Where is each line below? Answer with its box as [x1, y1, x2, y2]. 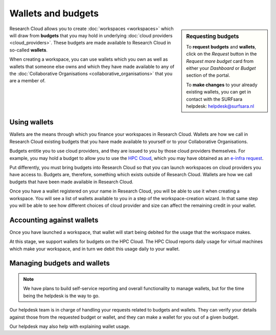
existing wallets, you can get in [186, 89, 251, 95]
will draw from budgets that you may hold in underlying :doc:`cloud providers [9, 32, 173, 38]
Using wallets [9, 118, 54, 127]
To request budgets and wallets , [186, 43, 257, 50]
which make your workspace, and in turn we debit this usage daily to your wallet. [9, 246, 180, 252]
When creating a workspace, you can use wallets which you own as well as [9, 56, 168, 62]
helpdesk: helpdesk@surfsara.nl [186, 103, 255, 109]
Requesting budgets [186, 33, 239, 40]
